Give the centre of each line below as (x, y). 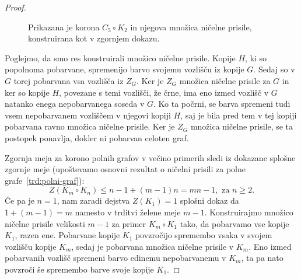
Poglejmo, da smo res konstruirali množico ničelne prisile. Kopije (120, 57)
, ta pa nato (262, 258)
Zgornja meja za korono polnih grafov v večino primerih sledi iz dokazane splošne (150, 157)
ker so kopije (27, 92)
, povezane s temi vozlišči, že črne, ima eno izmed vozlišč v (164, 92)
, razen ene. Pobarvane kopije (67, 235)
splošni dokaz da (209, 200)
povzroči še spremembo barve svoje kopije (79, 269)
